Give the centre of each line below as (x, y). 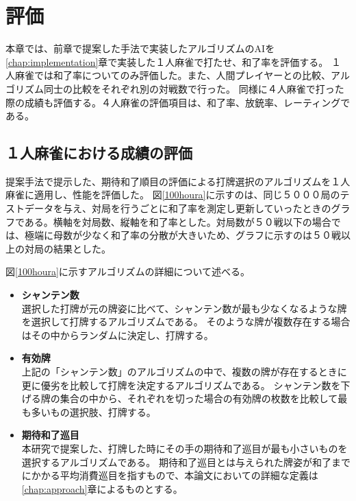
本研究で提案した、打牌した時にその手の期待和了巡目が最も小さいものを (185, 448)
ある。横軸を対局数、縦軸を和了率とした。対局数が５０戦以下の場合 (178, 221)
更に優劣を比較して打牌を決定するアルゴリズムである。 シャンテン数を (181, 385)
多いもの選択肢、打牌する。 (93, 411)
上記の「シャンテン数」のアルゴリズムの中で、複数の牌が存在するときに (184, 372)
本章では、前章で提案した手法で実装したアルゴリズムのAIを (140, 48)
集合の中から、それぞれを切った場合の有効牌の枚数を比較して (199, 398)
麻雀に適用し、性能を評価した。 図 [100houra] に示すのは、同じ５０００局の (173, 195)
